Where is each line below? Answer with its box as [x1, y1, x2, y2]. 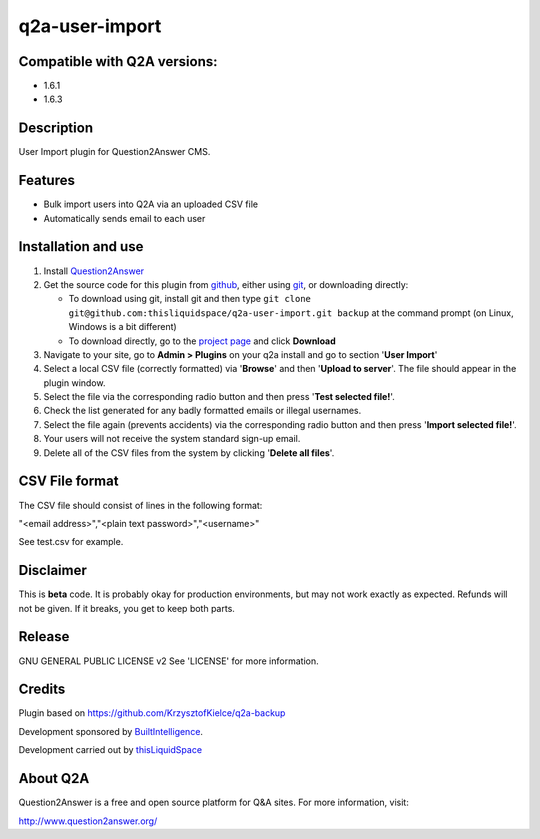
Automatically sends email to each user [43, 212, 206, 224]
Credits [18, 681, 66, 698]
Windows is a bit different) [68, 321, 177, 333]
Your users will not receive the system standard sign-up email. [43, 433, 301, 445]
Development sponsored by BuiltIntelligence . [18, 725, 204, 737]
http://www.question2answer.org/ [18, 815, 158, 827]
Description [18, 120, 94, 137]
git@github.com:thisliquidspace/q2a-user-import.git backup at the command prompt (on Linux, [68, 306, 514, 319]
